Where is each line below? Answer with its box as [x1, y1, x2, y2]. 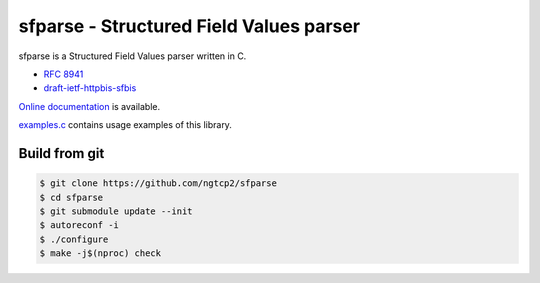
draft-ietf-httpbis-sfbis [43, 82, 137, 94]
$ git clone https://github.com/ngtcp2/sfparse [39, 178, 277, 189]
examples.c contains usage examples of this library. [18, 119, 232, 131]
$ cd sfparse [39, 191, 104, 203]
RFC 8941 [43, 68, 84, 80]
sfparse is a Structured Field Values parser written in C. [18, 50, 247, 62]
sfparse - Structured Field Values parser [18, 15, 360, 37]
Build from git [18, 145, 105, 162]
